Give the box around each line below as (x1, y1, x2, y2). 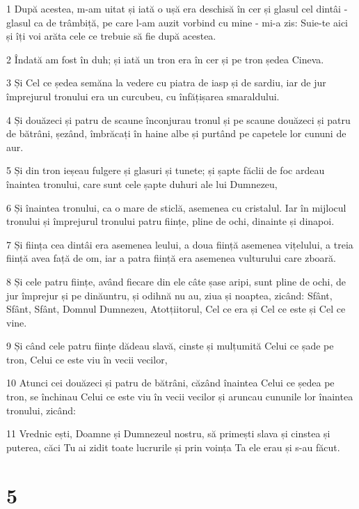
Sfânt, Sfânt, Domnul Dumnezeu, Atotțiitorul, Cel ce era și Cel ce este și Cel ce (6, 302, 346, 316)
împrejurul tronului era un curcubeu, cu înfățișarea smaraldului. (6, 88, 280, 103)
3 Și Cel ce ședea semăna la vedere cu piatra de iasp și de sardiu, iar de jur (6, 75, 326, 90)
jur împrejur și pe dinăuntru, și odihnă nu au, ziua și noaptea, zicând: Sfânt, (6, 288, 333, 302)
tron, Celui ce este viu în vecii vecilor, (6, 352, 168, 366)
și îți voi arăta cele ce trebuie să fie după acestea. (6, 29, 216, 43)
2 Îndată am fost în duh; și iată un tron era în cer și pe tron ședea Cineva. (6, 52, 324, 66)
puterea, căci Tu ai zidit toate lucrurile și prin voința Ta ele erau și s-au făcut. (6, 439, 340, 454)
